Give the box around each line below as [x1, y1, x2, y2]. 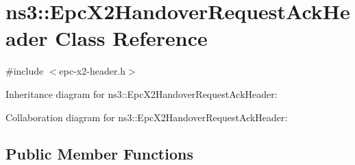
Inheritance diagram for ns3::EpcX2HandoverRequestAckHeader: [5, 86, 278, 101]
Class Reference [55, 24, 208, 52]
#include [5, 64, 44, 78]
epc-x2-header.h [59, 64, 126, 78]
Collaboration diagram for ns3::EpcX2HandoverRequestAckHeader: [5, 110, 288, 124]
